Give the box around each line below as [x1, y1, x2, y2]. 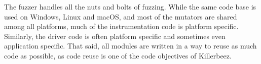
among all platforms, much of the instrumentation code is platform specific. [4, 21, 239, 31]
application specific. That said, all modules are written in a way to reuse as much [4, 40, 257, 51]
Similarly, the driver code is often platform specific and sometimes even [4, 30, 226, 41]
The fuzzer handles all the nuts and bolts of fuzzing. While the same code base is [4, 1, 256, 11]
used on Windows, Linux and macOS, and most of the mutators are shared [4, 11, 237, 21]
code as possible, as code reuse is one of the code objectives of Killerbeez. [4, 50, 232, 60]
